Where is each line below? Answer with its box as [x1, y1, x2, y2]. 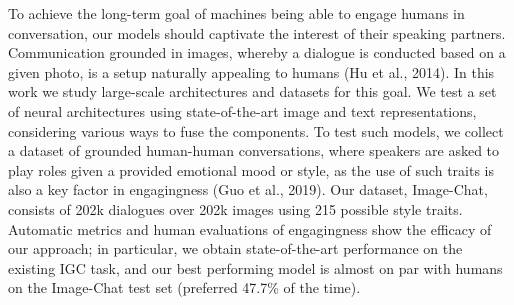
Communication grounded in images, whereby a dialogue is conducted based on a [8, 42, 506, 63]
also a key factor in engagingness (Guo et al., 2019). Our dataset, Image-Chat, [8, 179, 488, 200]
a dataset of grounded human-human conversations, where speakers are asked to [8, 140, 500, 161]
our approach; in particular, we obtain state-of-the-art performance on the [8, 238, 463, 259]
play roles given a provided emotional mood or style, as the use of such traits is [8, 159, 494, 180]
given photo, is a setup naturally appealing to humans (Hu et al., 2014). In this [8, 61, 495, 82]
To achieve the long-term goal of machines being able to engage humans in [8, 3, 465, 23]
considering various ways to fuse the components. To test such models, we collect [8, 120, 504, 141]
